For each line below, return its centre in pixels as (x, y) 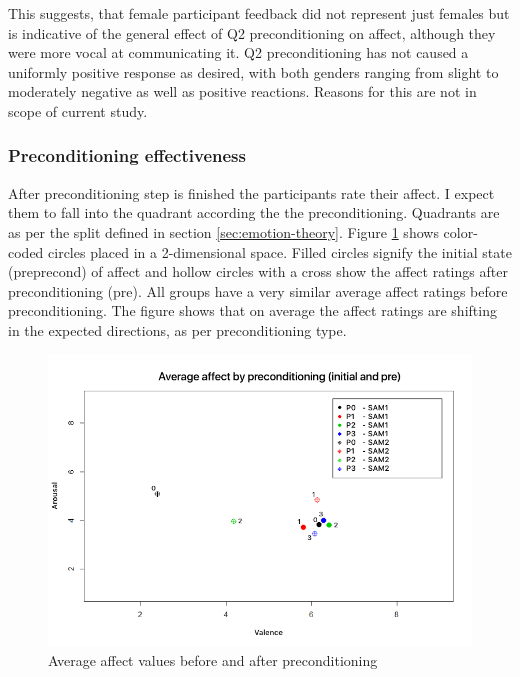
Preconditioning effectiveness (127, 155)
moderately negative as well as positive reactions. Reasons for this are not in (242, 91)
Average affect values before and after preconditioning (213, 659)
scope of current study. (78, 110)
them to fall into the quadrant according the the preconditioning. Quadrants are (254, 212)
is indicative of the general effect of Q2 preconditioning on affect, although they (252, 32)
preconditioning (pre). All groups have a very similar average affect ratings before (258, 290)
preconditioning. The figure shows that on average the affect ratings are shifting (252, 310)
